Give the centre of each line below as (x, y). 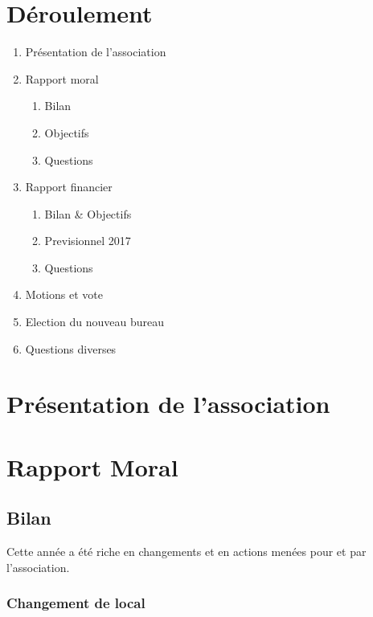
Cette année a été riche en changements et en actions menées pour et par (186, 552)
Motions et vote (64, 294)
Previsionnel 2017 (88, 241)
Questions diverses (71, 348)
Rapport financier (69, 187)
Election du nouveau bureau (94, 322)
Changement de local (76, 603)
